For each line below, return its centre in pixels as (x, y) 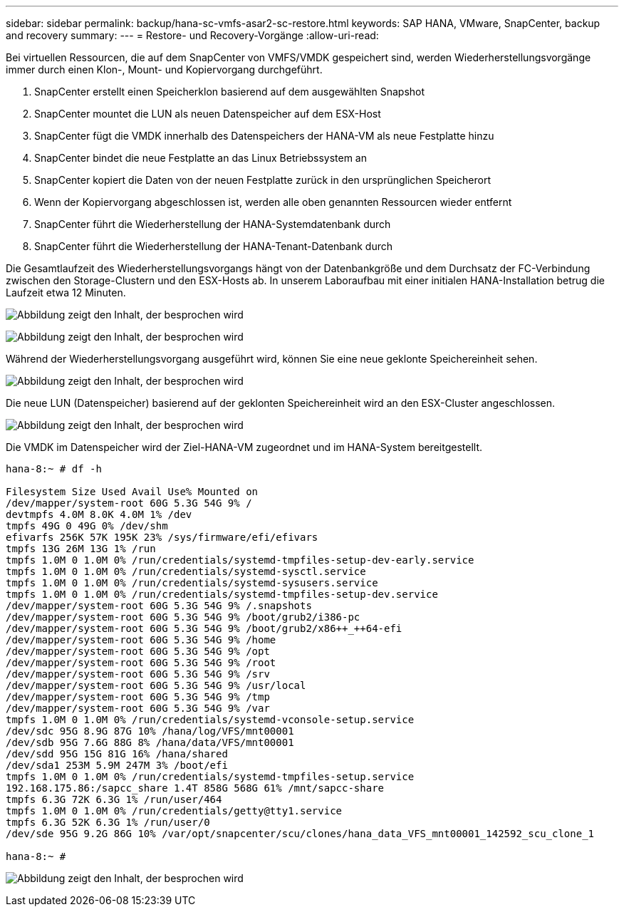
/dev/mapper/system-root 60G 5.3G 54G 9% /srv (138, 674)
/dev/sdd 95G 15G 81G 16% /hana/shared (117, 754)
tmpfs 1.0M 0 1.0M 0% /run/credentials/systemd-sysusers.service (192, 583)
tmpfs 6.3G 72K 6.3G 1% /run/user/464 (114, 799)
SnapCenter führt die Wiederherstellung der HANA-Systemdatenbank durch (213, 224)
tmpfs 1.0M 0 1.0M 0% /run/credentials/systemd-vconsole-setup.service (210, 720)
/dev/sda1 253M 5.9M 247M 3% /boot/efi (117, 765)
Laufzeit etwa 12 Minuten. (66, 292)
